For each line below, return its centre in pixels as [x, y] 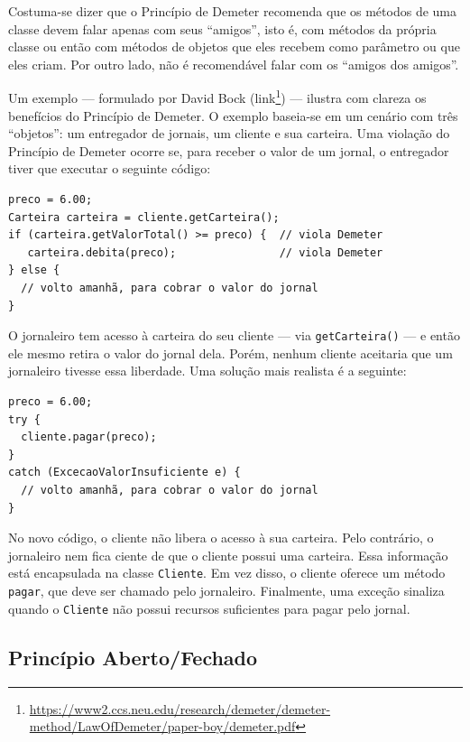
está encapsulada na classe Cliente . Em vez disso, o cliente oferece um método [227, 573]
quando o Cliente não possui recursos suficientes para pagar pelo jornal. [209, 608]
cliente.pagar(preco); [89, 437]
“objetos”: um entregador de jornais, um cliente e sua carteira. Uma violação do [229, 133]
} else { [34, 270]
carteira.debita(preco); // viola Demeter [205, 252]
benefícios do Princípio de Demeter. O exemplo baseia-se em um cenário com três [233, 115]
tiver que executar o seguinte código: [110, 168]
